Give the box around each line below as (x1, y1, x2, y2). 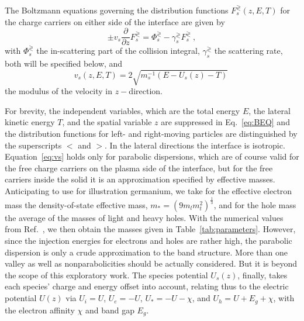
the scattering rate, (214, 44, 283, 57)
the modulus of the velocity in (5, 85, 113, 97)
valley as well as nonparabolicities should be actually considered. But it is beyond (5, 257, 298, 270)
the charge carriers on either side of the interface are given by (5, 15, 225, 27)
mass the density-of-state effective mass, (5, 198, 148, 210)
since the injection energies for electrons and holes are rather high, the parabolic (5, 234, 292, 247)
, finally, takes (237, 268, 288, 281)
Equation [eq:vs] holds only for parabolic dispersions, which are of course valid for (5, 150, 299, 163)
